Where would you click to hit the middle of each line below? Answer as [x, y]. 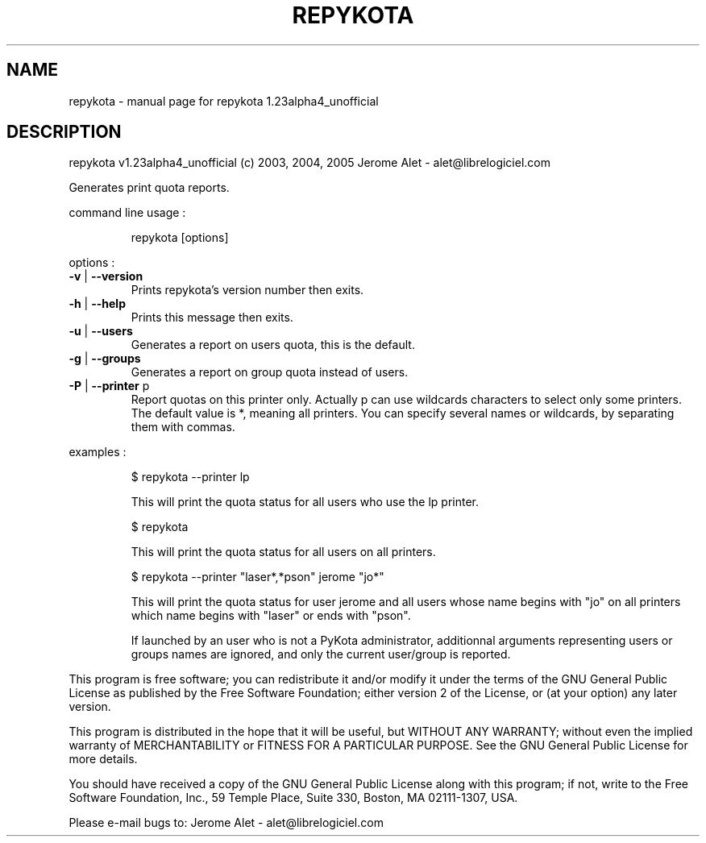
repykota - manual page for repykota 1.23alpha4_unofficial [224, 101]
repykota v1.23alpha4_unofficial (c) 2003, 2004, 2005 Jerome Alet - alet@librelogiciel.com [309, 163]
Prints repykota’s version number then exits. [247, 290]
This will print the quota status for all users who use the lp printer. [305, 502]
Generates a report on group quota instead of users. [270, 372]
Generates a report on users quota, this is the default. [273, 345]
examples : [98, 452]
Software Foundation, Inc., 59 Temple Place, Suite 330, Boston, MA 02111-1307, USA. [293, 798]
